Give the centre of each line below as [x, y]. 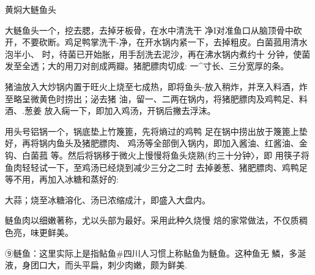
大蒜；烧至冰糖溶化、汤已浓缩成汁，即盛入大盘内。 [108, 199]
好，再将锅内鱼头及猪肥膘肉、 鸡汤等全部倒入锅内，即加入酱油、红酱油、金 [156, 143]
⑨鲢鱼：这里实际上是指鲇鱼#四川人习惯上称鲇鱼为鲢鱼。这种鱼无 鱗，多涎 [156, 253]
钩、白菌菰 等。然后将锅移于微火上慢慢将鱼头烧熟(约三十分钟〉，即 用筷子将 [157, 155]
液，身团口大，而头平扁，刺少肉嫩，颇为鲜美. [96, 265]
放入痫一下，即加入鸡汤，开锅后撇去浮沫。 [130, 111]
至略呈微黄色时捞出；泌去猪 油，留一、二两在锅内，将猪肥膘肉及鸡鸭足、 [152, 98]
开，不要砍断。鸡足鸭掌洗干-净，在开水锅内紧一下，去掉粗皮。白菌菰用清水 [156, 42]
